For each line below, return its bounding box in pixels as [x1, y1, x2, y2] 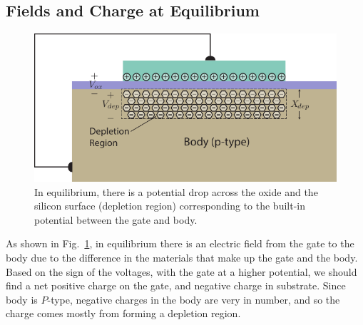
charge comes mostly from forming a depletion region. [6, 306, 241, 321]
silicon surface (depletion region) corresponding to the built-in [34, 198, 305, 213]
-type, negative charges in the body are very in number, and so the [47, 292, 340, 306]
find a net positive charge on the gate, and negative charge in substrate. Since [6, 278, 346, 293]
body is [6, 292, 38, 306]
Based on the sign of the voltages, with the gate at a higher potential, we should [6, 264, 357, 279]
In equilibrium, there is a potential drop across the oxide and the [34, 184, 318, 199]
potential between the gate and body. [34, 212, 198, 227]
